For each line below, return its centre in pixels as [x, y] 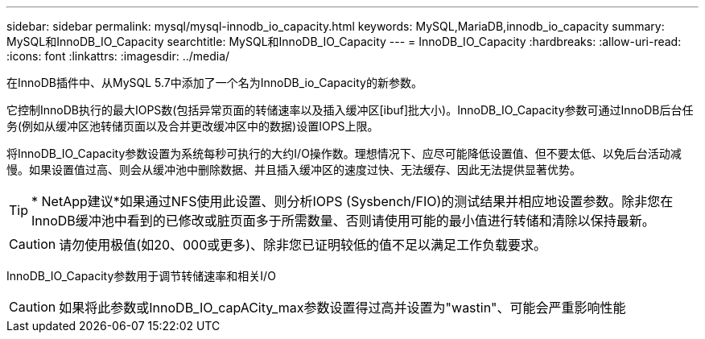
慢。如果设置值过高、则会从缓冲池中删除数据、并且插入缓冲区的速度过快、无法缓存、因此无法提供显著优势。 [294, 169]
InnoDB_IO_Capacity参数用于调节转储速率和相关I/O [141, 276]
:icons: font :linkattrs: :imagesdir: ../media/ [118, 56]
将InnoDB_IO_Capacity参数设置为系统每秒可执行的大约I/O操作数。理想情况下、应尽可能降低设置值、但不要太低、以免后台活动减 [344, 153]
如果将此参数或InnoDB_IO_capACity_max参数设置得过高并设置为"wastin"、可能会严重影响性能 [342, 308]
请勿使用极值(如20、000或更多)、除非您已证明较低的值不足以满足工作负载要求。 [303, 245]
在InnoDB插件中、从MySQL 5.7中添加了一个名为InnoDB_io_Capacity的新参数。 [214, 83]
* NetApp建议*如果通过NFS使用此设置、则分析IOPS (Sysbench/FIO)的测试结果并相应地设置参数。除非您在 [352, 201]
